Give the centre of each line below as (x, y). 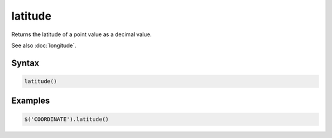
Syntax (25, 63)
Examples (31, 101)
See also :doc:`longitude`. (44, 45)
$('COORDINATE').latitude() (66, 119)
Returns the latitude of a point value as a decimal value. (81, 34)
